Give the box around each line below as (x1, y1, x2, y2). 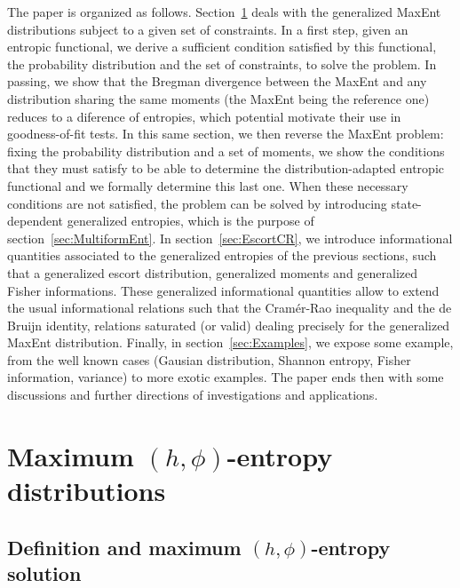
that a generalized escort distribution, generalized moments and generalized (7, 263, 418, 282)
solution (7, 560, 82, 586)
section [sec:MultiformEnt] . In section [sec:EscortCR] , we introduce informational (7, 228, 453, 247)
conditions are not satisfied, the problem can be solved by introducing (7, 194, 387, 212)
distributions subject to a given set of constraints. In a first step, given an (7, 20, 408, 38)
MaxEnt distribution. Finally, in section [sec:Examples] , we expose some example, (7, 333, 454, 352)
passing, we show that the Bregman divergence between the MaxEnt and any (7, 72, 427, 91)
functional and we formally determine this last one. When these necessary (7, 176, 408, 195)
